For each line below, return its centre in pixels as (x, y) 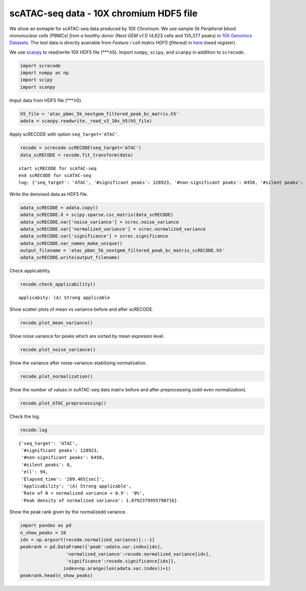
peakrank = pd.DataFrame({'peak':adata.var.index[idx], (92, 547)
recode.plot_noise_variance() (58, 349)
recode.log (34, 430)
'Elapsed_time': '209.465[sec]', (63, 479)
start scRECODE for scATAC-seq (58, 168)
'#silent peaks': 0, (47, 465)
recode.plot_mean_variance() (57, 323)
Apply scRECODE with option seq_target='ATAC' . (64, 134)
